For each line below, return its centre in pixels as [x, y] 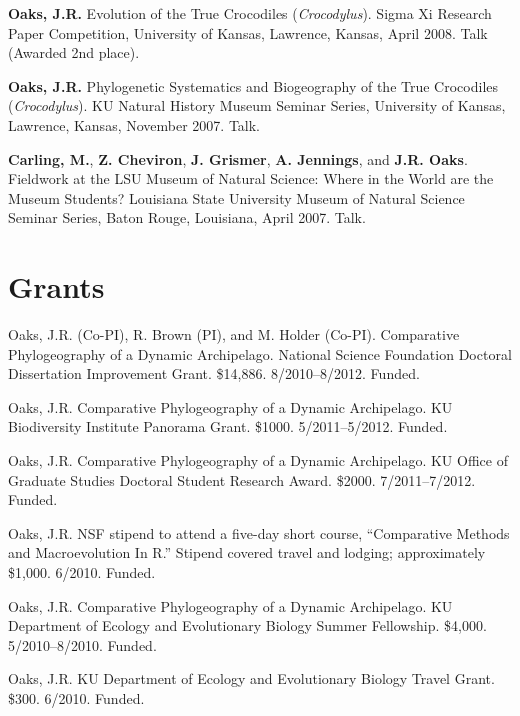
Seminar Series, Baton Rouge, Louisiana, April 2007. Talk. [187, 217]
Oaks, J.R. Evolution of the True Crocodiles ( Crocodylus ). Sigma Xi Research [250, 13]
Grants [56, 286]
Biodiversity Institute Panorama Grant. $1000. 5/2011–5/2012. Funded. [228, 426]
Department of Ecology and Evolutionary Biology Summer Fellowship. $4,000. [247, 625]
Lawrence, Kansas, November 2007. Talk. [134, 124]
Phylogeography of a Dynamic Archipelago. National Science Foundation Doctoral [260, 353]
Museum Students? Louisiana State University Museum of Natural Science [236, 197]
